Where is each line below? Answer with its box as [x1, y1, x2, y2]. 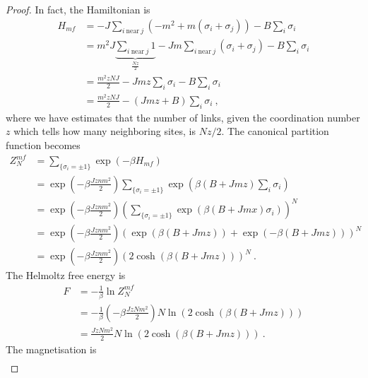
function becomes [6, 137, 81, 152]
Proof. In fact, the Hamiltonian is [6, 2, 150, 16]
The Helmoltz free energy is [6, 268, 126, 283]
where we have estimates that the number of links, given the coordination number [6, 110, 360, 124]
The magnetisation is [6, 341, 97, 356]
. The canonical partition [221, 124, 329, 138]
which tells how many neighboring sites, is [13, 124, 196, 138]
